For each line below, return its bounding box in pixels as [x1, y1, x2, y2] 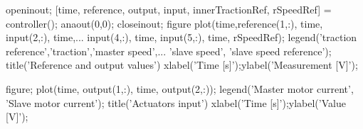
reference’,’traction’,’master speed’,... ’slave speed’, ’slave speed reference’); [6, 43, 332, 58]
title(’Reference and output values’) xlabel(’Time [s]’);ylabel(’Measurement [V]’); [6, 57, 358, 72]
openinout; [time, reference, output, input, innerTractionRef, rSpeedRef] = [6, 2, 332, 16]
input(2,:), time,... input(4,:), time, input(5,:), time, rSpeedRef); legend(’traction [6, 30, 357, 45]
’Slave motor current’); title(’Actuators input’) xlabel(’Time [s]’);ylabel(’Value [6, 95, 346, 110]
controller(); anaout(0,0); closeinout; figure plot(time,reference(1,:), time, [6, 16, 323, 30]
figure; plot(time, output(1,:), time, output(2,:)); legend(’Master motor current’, [6, 81, 354, 96]
